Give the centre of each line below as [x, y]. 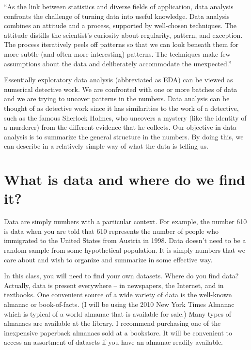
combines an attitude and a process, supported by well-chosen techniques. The [120, 25]
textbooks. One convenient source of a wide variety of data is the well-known [118, 295]
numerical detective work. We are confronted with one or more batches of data [121, 89]
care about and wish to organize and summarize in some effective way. [108, 259]
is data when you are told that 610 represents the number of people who [111, 231]
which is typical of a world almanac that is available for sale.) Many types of [118, 313]
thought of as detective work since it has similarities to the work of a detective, [121, 108]
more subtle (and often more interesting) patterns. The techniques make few [117, 53]
